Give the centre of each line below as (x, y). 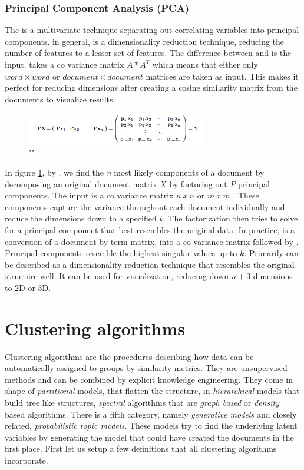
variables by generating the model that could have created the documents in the (149, 437)
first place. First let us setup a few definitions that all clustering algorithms (141, 449)
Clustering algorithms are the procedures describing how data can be (129, 356)
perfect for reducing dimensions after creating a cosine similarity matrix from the (151, 87)
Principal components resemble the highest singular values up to (121, 253)
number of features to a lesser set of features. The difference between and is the (148, 53)
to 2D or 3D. (28, 287)
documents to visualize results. (60, 99)
